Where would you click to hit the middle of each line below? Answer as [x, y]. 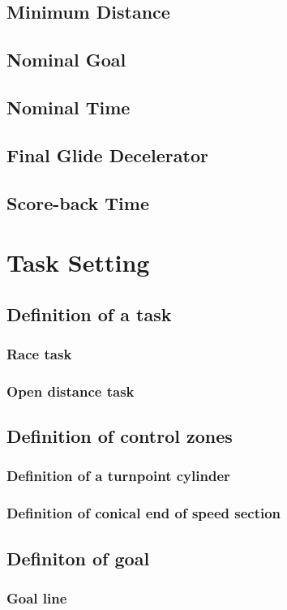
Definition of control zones [120, 436]
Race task [39, 353]
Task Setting [78, 262]
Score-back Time [78, 202]
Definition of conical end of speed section [144, 513]
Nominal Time [69, 107]
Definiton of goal [78, 558]
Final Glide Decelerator [107, 155]
